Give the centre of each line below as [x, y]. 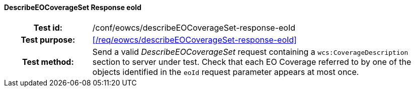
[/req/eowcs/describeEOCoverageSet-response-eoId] [194, 39]
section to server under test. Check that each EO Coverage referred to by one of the [252, 62]
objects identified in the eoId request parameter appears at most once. [226, 72]
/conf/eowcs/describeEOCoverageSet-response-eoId [194, 27]
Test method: [48, 62]
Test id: [48, 27]
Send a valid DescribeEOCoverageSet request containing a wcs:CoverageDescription [250, 52]
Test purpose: [48, 39]
